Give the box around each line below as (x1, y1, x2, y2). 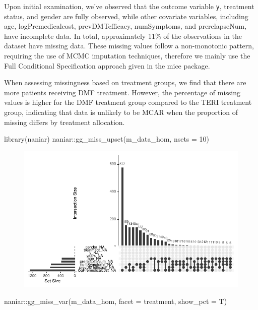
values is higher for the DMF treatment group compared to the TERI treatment (4, 97, 252, 107)
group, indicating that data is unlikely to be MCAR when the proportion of (4, 107, 238, 117)
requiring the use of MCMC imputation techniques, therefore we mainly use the (4, 50, 250, 61)
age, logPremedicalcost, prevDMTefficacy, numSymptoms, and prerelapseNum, (4, 21, 247, 31)
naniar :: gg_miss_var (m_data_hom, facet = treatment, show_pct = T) (4, 296, 227, 306)
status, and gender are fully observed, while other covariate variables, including (4, 11, 248, 21)
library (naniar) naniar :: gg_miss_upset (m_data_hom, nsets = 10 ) (4, 134, 210, 144)
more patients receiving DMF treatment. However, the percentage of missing (4, 87, 240, 97)
